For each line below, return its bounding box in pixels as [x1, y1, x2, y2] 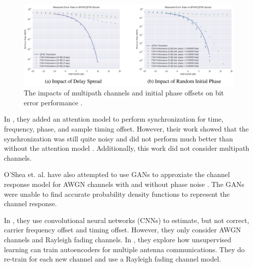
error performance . [24, 97, 83, 107]
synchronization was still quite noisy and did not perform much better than [4, 133, 233, 143]
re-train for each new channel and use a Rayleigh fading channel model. [4, 254, 221, 264]
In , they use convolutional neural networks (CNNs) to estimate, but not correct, [4, 215, 250, 225]
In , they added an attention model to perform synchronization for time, [4, 114, 224, 124]
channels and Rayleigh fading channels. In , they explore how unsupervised [4, 234, 232, 244]
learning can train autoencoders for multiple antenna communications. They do [4, 244, 245, 254]
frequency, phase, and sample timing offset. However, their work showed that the [4, 124, 249, 133]
